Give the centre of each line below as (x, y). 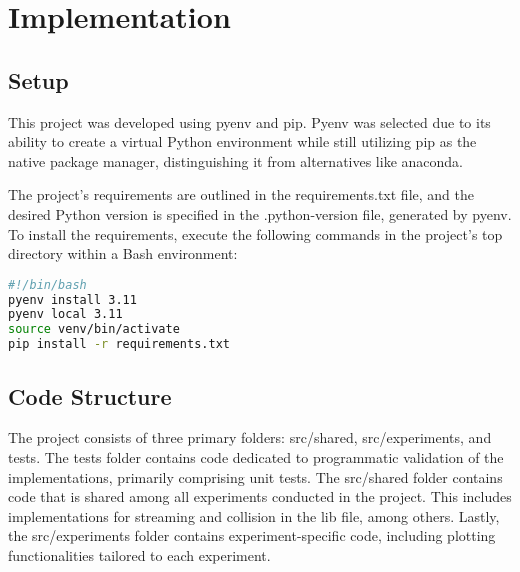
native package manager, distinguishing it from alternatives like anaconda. (235, 160)
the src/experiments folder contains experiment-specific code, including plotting (252, 535)
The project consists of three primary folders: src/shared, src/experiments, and (250, 437)
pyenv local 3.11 (65, 314)
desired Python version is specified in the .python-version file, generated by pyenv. (260, 213)
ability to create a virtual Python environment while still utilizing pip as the (242, 141)
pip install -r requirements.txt (119, 344)
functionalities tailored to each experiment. (139, 554)
